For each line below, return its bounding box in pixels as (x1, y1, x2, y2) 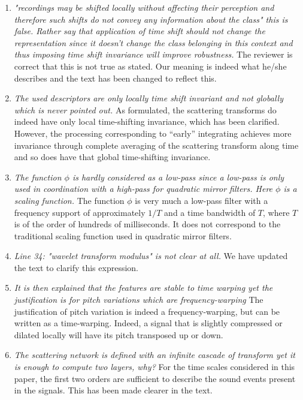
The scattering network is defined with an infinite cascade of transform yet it (14, 348, 295, 361)
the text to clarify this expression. (14, 261, 138, 273)
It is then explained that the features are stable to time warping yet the (14, 281, 273, 294)
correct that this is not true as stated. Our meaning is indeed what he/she (14, 59, 287, 72)
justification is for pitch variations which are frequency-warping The (14, 293, 263, 306)
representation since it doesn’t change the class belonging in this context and (14, 36, 293, 49)
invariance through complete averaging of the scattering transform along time (14, 139, 299, 151)
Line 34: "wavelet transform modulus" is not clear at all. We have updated (14, 249, 288, 262)
